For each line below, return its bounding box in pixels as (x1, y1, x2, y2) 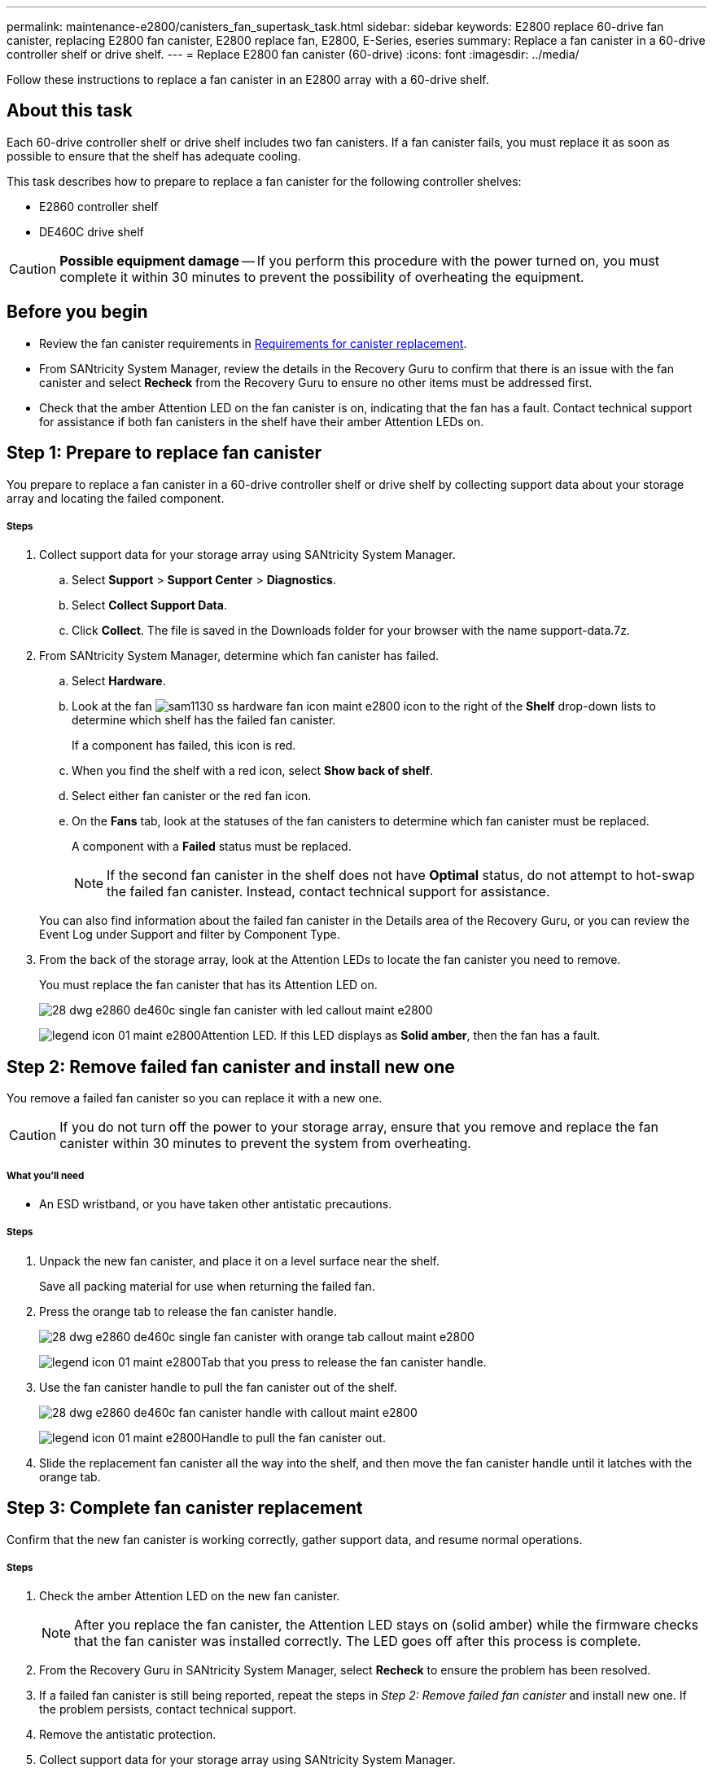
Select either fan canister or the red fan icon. (72, 789, 312, 803)
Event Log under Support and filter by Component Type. (39, 927, 340, 942)
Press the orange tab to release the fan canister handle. (39, 1304, 337, 1318)
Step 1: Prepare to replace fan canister (7, 442, 322, 464)
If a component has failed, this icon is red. (72, 738, 296, 753)
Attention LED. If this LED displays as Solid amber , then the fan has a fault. (200, 1028, 601, 1043)
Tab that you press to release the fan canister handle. (200, 1354, 487, 1369)
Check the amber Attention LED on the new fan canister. (39, 1589, 340, 1604)
